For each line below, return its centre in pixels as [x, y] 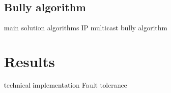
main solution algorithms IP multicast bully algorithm [86, 28]
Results [29, 61]
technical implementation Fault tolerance [66, 84]
